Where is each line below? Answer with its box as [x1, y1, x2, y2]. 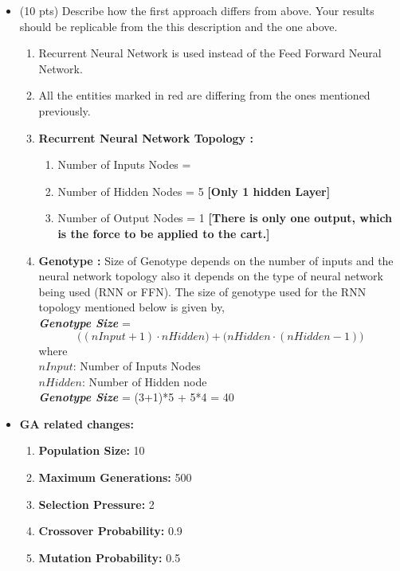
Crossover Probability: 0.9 [38, 522, 182, 539]
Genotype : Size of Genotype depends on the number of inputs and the [38, 252, 394, 268]
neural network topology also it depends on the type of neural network [38, 268, 383, 284]
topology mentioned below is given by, [38, 299, 225, 315]
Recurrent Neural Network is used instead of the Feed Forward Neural [38, 45, 382, 61]
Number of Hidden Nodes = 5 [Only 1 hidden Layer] [57, 182, 331, 199]
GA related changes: [19, 415, 134, 432]
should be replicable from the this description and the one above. [19, 18, 338, 34]
